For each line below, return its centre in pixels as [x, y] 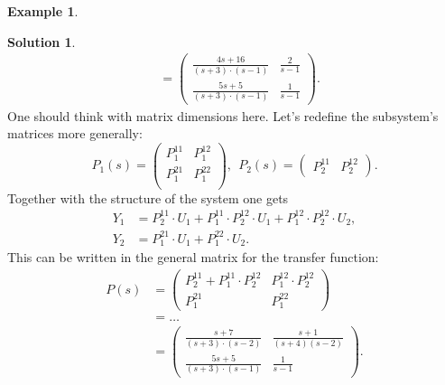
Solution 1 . [42, 41]
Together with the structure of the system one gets [148, 197]
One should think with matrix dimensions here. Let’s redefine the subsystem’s [223, 115]
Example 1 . [43, 11]
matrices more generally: [75, 133]
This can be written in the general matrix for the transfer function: [193, 257]
